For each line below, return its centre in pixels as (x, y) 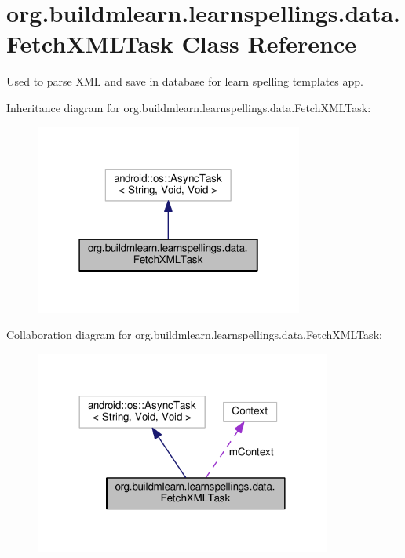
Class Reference (269, 44)
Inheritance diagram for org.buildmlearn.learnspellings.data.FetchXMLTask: (189, 107)
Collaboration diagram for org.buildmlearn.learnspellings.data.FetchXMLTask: (194, 335)
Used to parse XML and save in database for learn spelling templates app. (185, 81)
